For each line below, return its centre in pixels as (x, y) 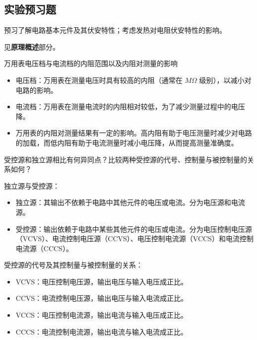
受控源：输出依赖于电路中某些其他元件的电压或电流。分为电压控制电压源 (134, 229)
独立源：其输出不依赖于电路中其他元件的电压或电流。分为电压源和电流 (130, 202)
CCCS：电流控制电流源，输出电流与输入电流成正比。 (101, 331)
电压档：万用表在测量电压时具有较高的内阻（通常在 (99, 80)
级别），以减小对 (225, 80)
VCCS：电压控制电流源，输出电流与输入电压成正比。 (101, 315)
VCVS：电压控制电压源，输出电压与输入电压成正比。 (102, 281)
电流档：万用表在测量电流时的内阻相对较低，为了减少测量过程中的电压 (130, 106)
